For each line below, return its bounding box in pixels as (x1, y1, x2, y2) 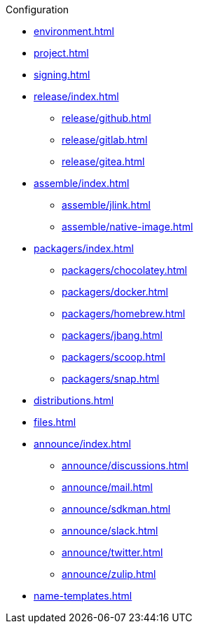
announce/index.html (34, 438, 131, 450)
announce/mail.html (62, 481, 153, 493)
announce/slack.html (62, 525, 158, 537)
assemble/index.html (34, 177, 130, 189)
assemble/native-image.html (62, 221, 193, 233)
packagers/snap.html (62, 373, 160, 385)
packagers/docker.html (62, 286, 169, 298)
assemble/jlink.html (62, 199, 151, 211)
